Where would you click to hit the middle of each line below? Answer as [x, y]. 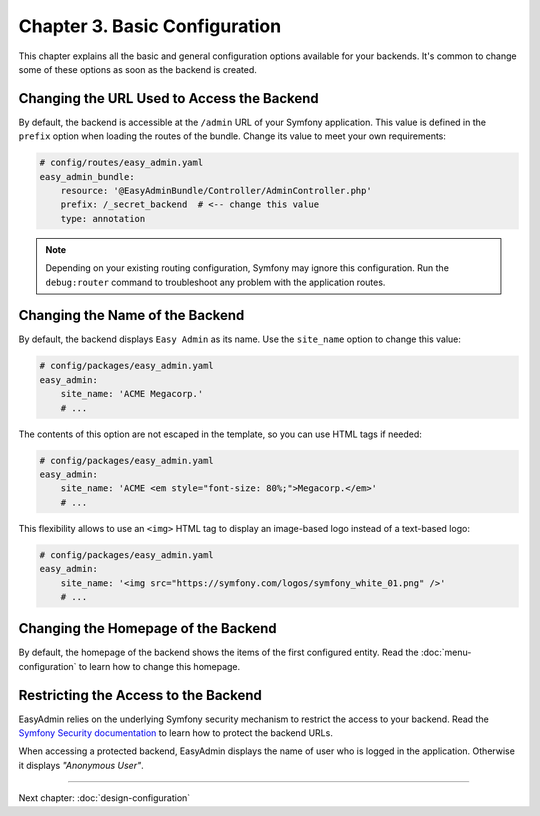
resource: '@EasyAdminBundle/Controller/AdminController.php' [216, 190]
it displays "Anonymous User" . [81, 765]
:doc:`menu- [446, 652]
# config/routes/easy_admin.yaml [121, 163]
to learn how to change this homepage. [159, 666]
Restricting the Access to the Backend [140, 695]
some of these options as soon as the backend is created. [137, 69]
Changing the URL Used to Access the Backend [168, 98]
